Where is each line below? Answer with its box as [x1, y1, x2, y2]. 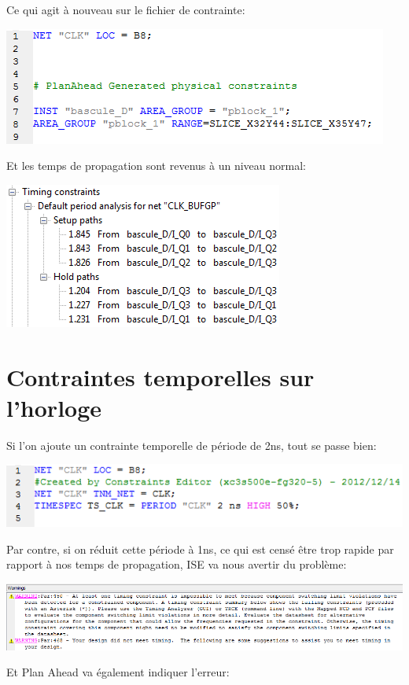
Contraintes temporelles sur [6, 360, 315, 392]
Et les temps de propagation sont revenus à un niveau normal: [6, 157, 306, 174]
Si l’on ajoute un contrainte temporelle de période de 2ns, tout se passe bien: [6, 436, 377, 453]
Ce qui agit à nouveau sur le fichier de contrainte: [6, 2, 245, 17]
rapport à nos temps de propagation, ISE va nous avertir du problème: [6, 556, 347, 573]
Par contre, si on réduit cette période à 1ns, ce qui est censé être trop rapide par [6, 540, 394, 557]
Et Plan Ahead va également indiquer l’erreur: [6, 664, 230, 680]
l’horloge [6, 391, 102, 423]
